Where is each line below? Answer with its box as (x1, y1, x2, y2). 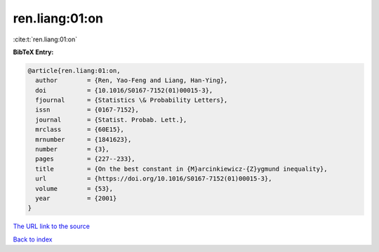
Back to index (13, 235, 53, 244)
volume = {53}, (35, 185, 114, 192)
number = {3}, (35, 145, 110, 154)
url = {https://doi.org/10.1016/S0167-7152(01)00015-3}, (35, 175, 272, 183)
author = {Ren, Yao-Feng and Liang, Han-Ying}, (35, 77, 228, 84)
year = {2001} (35, 194, 117, 202)
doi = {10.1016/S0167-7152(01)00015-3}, (35, 86, 213, 94)
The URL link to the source (13, 222, 91, 231)
